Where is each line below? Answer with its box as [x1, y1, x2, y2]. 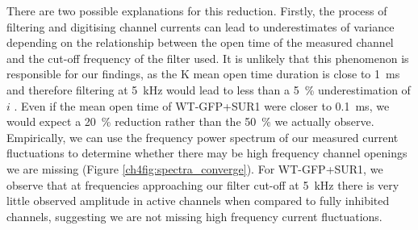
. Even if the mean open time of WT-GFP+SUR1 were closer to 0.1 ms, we [14, 97, 390, 114]
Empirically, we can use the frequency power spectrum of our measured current [6, 128, 399, 145]
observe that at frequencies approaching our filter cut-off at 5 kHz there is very [6, 176, 399, 193]
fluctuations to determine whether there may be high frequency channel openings [6, 144, 408, 161]
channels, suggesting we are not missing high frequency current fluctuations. [6, 207, 382, 224]
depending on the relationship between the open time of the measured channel [6, 34, 394, 51]
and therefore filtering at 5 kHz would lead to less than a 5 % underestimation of [6, 81, 411, 98]
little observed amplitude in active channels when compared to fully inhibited [6, 192, 390, 209]
